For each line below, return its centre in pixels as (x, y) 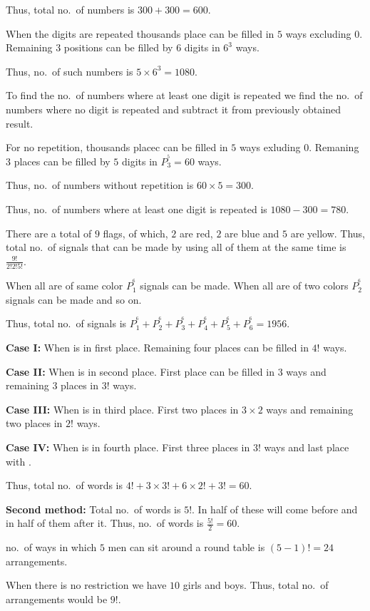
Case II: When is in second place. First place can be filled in (140, 371)
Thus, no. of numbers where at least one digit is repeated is (137, 209)
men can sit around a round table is (186, 547)
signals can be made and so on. (74, 299)
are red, (196, 233)
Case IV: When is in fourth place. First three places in (128, 447)
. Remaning (334, 147)
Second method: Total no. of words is (93, 509)
